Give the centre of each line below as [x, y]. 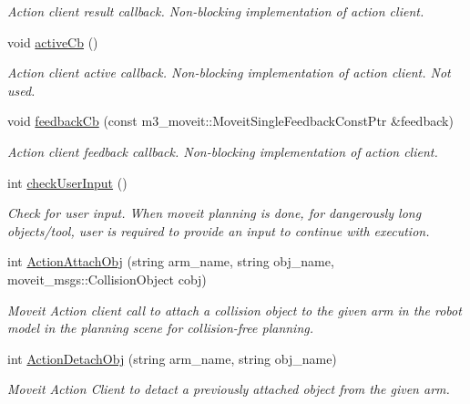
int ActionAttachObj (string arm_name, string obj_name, [171, 261]
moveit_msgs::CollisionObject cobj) [107, 279]
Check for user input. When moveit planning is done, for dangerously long [215, 213]
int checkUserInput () [67, 182]
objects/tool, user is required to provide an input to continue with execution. [219, 230]
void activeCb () [53, 41]
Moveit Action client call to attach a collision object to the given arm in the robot [235, 310]
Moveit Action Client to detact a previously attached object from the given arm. [229, 389]
